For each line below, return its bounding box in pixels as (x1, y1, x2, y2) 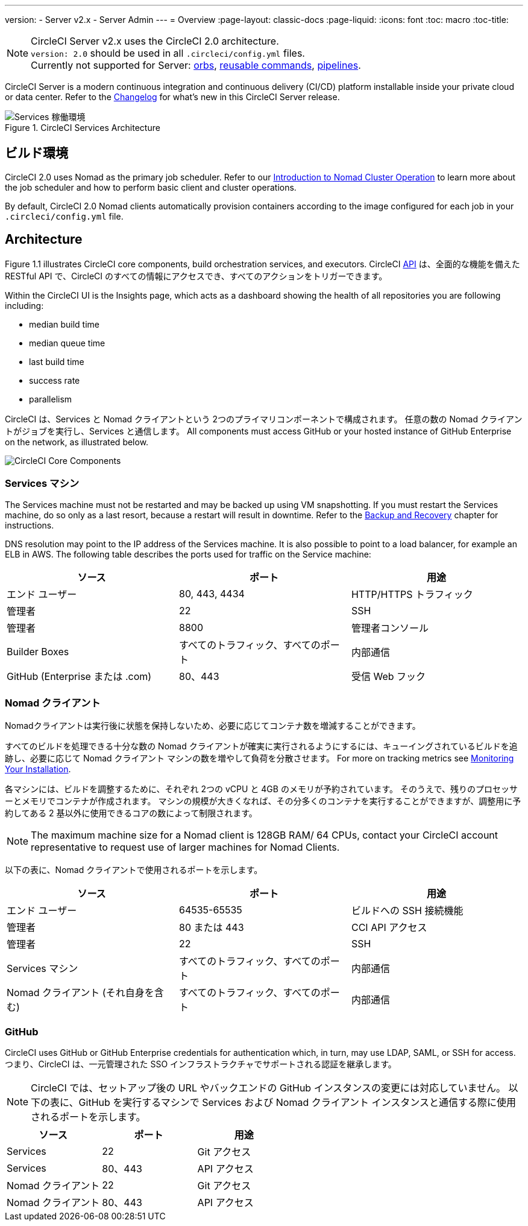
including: (5, 300, 44, 311)
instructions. (5, 520, 54, 531)
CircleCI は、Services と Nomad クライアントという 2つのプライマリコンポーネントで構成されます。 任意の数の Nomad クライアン (5, 413, 523, 424)
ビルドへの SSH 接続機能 (351, 904, 464, 917)
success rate (29, 375, 80, 386)
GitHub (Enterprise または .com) (7, 670, 152, 683)
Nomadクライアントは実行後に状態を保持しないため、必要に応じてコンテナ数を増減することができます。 (5, 720, 421, 731)
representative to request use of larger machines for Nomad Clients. (31, 841, 340, 854)
